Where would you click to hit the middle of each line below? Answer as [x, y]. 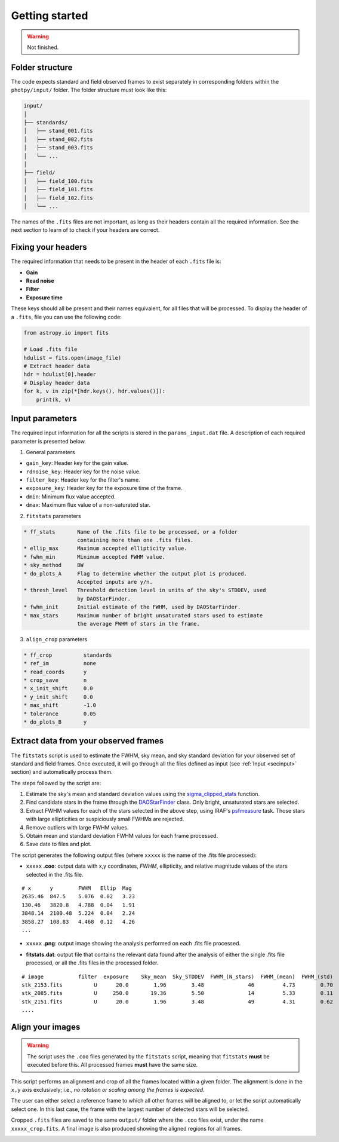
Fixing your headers [49, 247]
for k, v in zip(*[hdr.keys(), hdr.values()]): [94, 391]
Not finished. [43, 47]
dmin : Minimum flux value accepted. [71, 497]
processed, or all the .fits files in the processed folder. [92, 963]
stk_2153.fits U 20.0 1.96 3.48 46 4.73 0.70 [178, 985]
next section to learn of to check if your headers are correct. [85, 230]
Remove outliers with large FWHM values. [77, 827]
